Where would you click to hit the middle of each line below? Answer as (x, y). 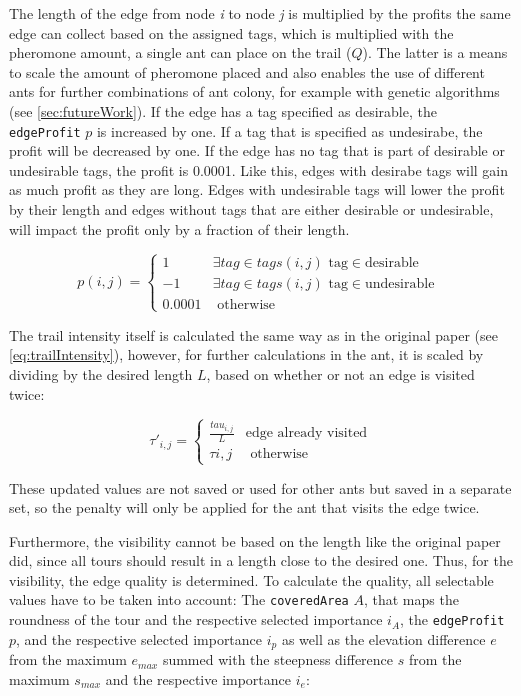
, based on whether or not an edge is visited (340, 373)
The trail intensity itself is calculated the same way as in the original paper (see (253, 334)
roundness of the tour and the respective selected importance (196, 619)
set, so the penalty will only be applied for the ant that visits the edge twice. (244, 507)
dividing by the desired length (101, 373)
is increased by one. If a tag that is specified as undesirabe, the (289, 130)
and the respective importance (198, 678)
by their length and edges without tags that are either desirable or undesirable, (251, 209)
